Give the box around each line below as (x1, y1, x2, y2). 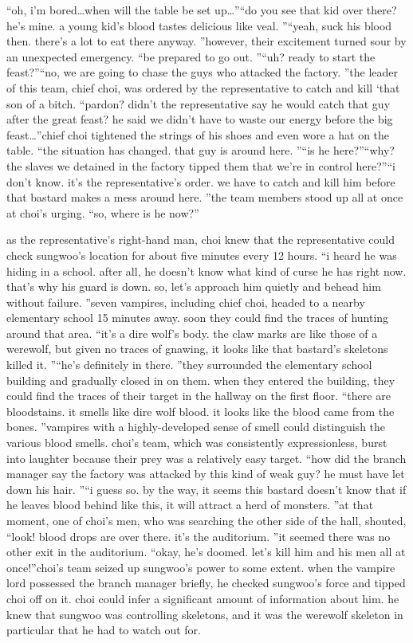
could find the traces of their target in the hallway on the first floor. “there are (6, 387, 391, 404)
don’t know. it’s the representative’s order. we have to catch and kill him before (6, 173, 395, 190)
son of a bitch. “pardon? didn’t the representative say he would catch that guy (6, 95, 391, 112)
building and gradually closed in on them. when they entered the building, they (6, 371, 395, 388)
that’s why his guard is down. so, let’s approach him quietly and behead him (6, 278, 381, 295)
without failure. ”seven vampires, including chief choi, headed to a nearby (6, 293, 365, 310)
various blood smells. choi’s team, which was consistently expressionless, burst (6, 434, 387, 451)
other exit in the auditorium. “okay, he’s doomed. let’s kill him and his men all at (6, 543, 406, 560)
